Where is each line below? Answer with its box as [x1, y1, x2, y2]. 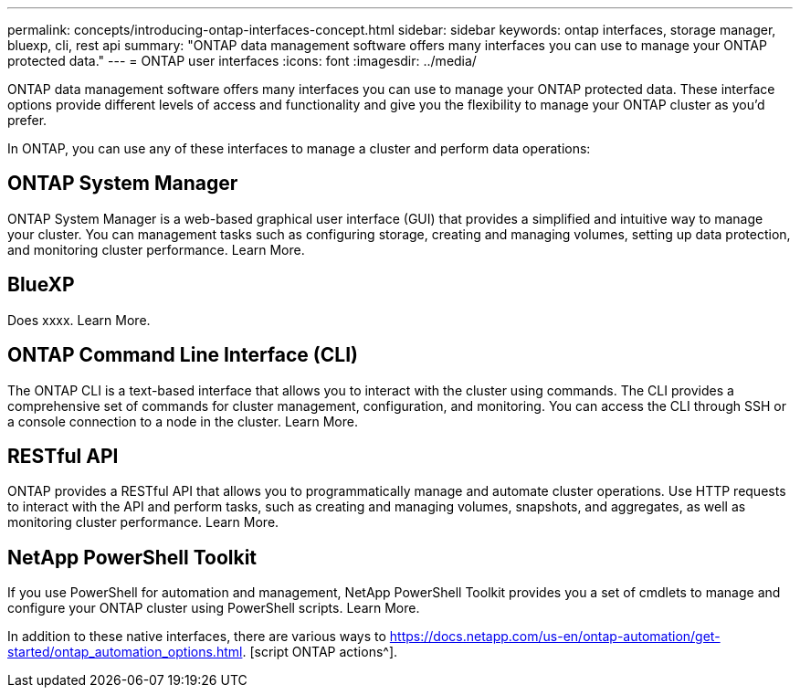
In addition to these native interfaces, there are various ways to [7, 628, 386, 645]
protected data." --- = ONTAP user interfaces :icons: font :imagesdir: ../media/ [7, 53, 477, 68]
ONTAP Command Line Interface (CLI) [7, 343, 358, 367]
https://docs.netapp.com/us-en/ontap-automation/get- [389, 628, 721, 645]
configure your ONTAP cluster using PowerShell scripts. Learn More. [7, 600, 420, 616]
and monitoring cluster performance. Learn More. [7, 241, 305, 258]
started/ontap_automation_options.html [7, 644, 243, 660]
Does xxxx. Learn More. [7, 311, 151, 328]
